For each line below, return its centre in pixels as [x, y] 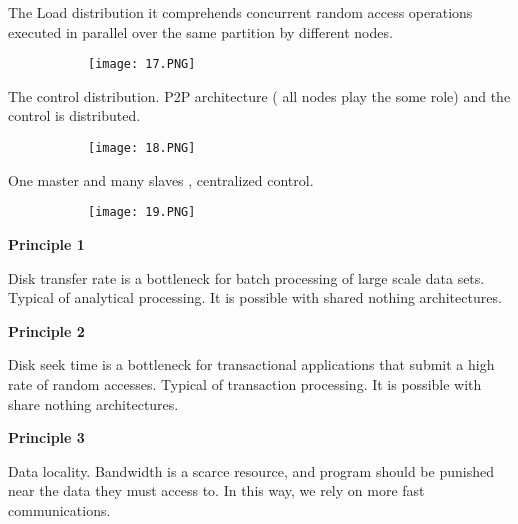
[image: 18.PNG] [142, 148]
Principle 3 [46, 437]
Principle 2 [46, 330]
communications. [59, 509]
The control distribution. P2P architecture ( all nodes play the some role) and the [259, 95]
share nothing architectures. [93, 403]
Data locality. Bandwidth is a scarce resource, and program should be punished [251, 470]
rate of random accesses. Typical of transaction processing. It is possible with [245, 383]
